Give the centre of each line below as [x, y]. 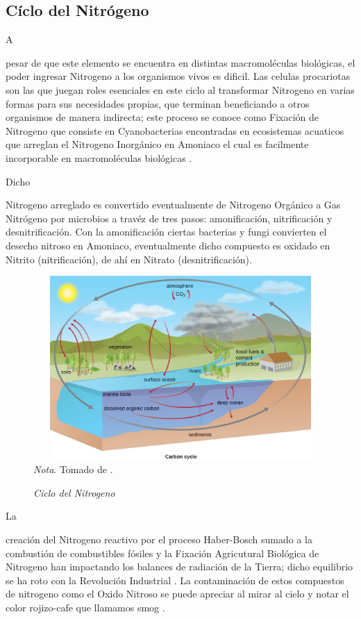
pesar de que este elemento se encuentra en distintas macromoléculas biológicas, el [180, 62]
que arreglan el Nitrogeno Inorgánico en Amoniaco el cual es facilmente [157, 144]
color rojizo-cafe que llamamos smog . [85, 608]
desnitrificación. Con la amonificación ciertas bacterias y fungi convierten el [166, 232]
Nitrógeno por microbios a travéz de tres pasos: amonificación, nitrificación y [169, 218]
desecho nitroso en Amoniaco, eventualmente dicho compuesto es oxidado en [168, 245]
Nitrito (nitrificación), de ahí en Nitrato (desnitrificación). [129, 259]
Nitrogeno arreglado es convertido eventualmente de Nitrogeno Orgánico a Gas [173, 205]
